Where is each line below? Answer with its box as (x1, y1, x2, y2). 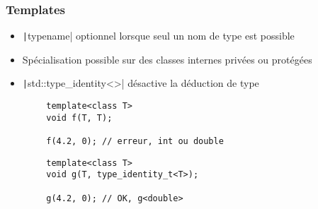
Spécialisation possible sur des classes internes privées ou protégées (22, 52, 312, 66)
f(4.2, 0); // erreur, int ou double (46, 136, 224, 147)
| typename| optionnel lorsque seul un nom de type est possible (22, 28, 295, 43)
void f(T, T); (46, 112, 113, 123)
